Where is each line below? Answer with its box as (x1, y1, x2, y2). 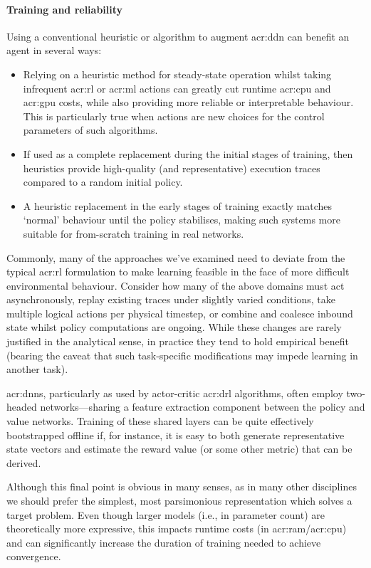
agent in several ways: (6, 43, 102, 58)
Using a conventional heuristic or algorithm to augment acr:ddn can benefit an (6, 28, 350, 43)
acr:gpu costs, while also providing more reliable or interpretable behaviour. (23, 95, 354, 110)
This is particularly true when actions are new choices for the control (23, 108, 325, 123)
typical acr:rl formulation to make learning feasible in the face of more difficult (6, 264, 350, 279)
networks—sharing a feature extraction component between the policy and (40, 399, 365, 414)
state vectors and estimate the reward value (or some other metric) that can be (6, 441, 352, 456)
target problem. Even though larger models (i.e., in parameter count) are (6, 507, 325, 522)
